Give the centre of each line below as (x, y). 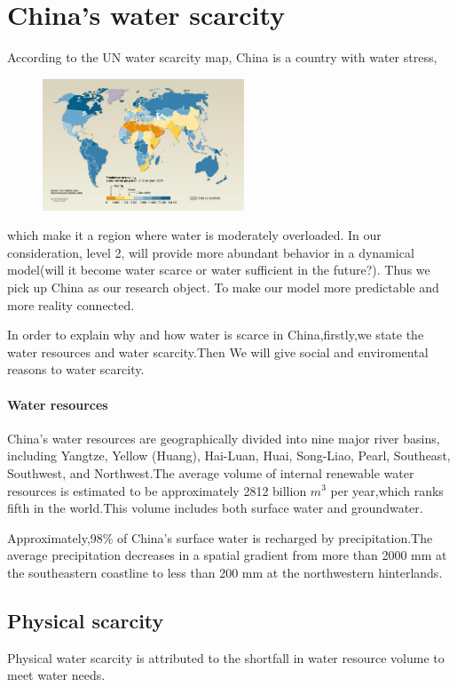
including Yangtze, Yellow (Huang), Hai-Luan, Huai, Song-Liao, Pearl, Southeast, (229, 455)
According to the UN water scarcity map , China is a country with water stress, (222, 57)
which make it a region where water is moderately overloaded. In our (194, 235)
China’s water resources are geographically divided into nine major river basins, (224, 438)
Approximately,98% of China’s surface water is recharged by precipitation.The (220, 537)
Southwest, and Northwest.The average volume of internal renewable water (211, 472)
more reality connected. (71, 304)
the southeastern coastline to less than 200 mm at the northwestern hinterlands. (225, 572)
